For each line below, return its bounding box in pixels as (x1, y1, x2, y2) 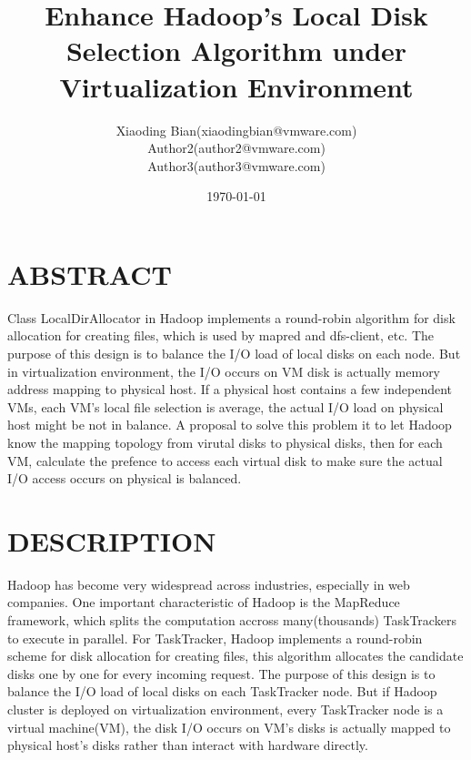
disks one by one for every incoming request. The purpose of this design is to (7, 664, 436, 683)
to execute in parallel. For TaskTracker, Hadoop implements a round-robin (7, 628, 423, 647)
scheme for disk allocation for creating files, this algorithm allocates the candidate (7, 646, 464, 665)
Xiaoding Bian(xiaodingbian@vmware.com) (115, 120, 357, 139)
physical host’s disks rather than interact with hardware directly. (7, 735, 368, 755)
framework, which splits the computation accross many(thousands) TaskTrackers (7, 611, 456, 630)
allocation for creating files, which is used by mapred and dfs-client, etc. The (7, 326, 435, 345)
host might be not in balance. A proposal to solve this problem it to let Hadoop (7, 415, 452, 434)
